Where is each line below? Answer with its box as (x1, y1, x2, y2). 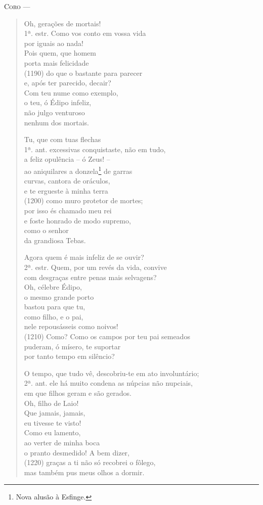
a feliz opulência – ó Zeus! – (24, 154, 110, 164)
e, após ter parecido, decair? (24, 77, 111, 88)
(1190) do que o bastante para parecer (24, 67, 143, 78)
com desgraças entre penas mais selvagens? (24, 271, 157, 282)
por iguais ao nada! (24, 37, 83, 48)
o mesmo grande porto (24, 291, 94, 302)
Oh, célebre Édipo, (24, 282, 82, 292)
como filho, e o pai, (24, 311, 83, 322)
